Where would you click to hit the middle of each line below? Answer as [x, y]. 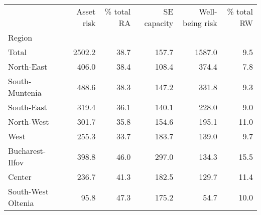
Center [20, 177]
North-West [29, 122]
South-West [28, 191]
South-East [28, 107]
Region [20, 37]
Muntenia [25, 92]
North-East [28, 66]
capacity [159, 23]
